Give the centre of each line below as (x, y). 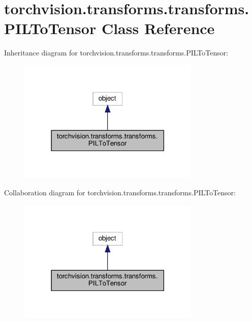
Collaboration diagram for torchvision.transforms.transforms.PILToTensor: (120, 192)
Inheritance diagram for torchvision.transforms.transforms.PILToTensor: (116, 53)
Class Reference (158, 28)
